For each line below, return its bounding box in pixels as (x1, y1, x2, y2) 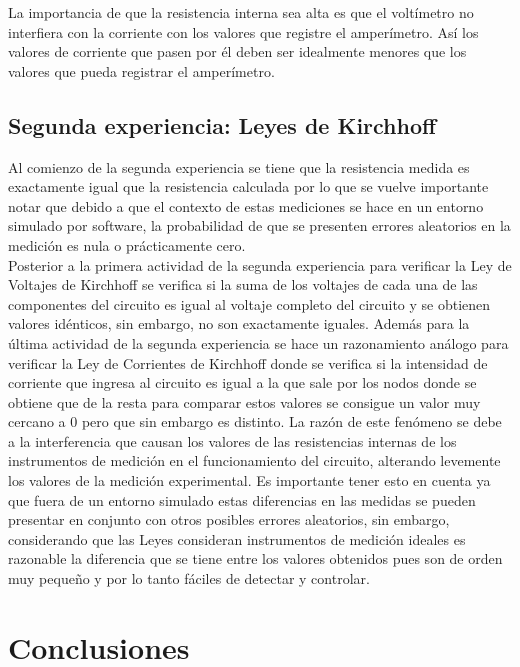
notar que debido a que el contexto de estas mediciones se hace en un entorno (8, 195, 484, 216)
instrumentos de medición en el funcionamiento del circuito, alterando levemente (8, 450, 501, 471)
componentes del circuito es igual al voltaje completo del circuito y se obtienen (8, 293, 491, 314)
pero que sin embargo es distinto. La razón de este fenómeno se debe (81, 411, 502, 432)
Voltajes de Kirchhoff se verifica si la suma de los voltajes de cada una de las (8, 274, 478, 295)
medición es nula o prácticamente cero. (8, 234, 246, 255)
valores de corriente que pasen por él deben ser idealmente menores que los (8, 41, 467, 62)
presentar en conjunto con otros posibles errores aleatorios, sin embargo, (8, 509, 450, 530)
